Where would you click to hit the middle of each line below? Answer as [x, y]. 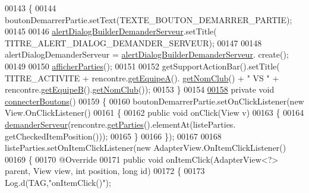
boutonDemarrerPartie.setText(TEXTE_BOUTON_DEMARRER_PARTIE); [149, 19]
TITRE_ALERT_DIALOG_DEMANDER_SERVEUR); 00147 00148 [133, 42]
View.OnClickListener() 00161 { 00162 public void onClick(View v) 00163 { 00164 [154, 113]
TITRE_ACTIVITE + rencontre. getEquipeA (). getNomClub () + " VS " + [142, 77]
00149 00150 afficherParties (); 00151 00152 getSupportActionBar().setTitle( [142, 66]
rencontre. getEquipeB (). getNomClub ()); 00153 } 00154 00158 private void [140, 89]
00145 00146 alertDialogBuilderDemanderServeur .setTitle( [111, 31]
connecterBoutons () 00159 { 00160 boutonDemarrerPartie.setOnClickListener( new [154, 101]
